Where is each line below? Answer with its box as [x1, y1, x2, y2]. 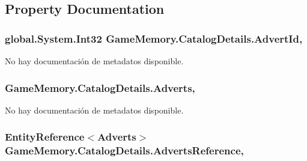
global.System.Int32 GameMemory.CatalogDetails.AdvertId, [5, 31, 303, 46]
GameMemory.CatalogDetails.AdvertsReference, [5, 143, 244, 158]
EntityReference [5, 129, 85, 144]
